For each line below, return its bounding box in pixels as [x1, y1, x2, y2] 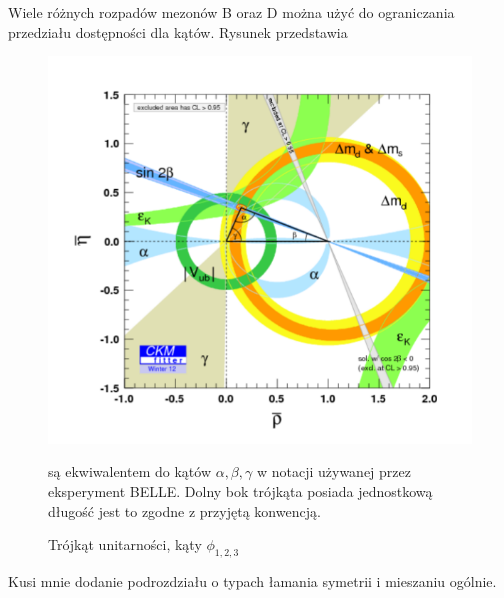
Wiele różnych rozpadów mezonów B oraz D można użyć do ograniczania [8, 2, 455, 22]
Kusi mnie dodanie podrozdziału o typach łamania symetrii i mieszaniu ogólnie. [8, 571, 497, 592]
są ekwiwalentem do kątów [48, 461, 211, 482]
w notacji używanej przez [256, 461, 411, 482]
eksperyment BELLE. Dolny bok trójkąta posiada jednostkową [48, 481, 433, 502]
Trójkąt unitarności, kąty [48, 534, 202, 555]
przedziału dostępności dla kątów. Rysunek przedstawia [8, 21, 348, 42]
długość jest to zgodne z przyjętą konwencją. [48, 500, 321, 521]
